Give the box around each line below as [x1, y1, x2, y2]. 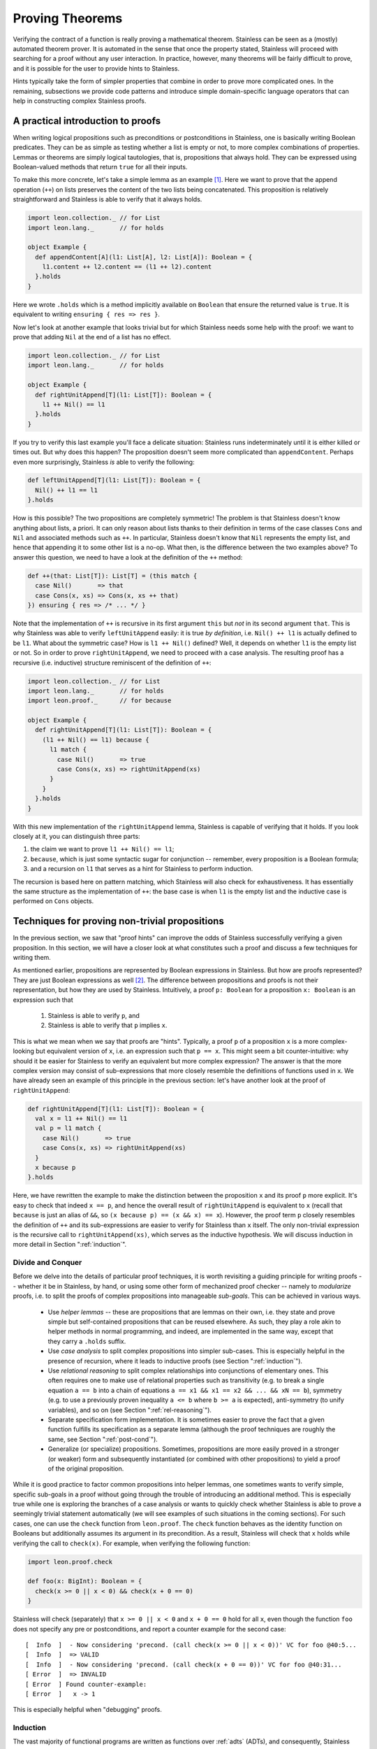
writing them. [13, 953, 52, 961]
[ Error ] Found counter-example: [25, 1680, 147, 1688]
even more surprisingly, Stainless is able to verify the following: [13, 458, 195, 466]
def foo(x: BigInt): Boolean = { [27, 1578, 142, 1585]
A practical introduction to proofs [13, 115, 161, 127]
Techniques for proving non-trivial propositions [13, 915, 225, 927]
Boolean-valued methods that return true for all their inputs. [13, 162, 188, 171]
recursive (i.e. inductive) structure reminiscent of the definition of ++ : [13, 658, 212, 667]
